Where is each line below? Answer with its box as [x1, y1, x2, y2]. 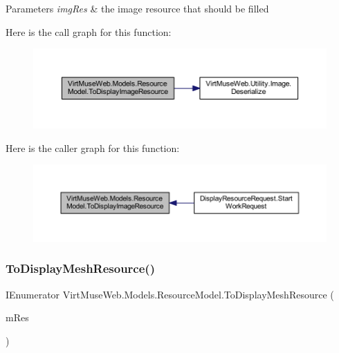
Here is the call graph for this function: [6, 24, 172, 39]
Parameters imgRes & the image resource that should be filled [6, 1, 269, 15]
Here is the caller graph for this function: [6, 140, 180, 155]
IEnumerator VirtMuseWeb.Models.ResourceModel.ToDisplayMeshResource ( [6, 287, 334, 301]
